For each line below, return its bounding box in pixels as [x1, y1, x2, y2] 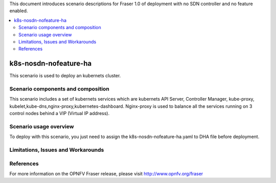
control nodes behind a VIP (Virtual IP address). [9, 110, 110, 117]
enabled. [9, 8, 28, 14]
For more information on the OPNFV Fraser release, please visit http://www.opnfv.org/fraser [9, 171, 203, 177]
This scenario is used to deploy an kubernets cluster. [9, 73, 121, 79]
